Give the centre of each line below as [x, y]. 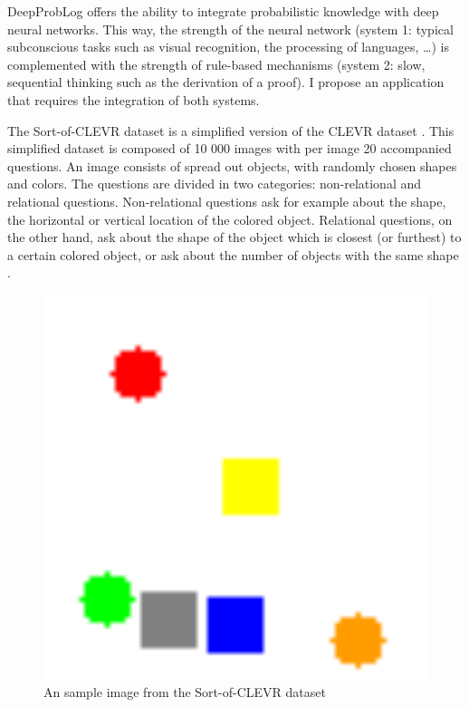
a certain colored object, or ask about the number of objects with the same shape [233, 254]
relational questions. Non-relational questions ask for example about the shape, [227, 201]
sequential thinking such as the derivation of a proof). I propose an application [226, 82]
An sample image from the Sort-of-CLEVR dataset [185, 691]
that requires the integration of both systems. [134, 99]
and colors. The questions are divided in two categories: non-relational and [215, 184]
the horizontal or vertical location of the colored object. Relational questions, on [230, 219]
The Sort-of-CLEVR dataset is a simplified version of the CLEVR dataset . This [231, 130]
